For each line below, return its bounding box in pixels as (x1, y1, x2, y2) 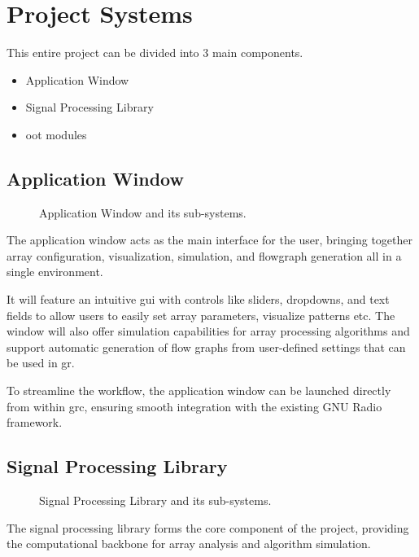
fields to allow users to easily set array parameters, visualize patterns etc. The (7, 306, 395, 323)
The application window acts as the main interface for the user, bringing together (7, 231, 412, 248)
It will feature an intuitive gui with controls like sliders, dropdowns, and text (7, 291, 390, 308)
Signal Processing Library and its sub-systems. (39, 492, 272, 509)
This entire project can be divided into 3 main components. (7, 44, 303, 61)
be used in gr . (7, 354, 75, 371)
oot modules (25, 125, 87, 143)
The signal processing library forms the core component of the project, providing (7, 519, 409, 536)
